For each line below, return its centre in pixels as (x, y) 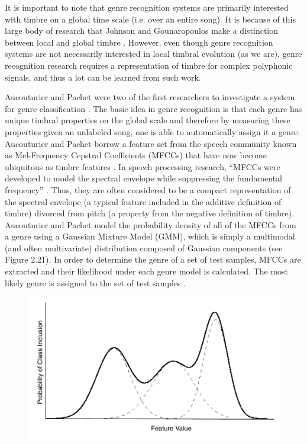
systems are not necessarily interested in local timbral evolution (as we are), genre (153, 54)
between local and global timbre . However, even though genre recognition (139, 42)
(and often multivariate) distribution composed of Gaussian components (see (144, 247)
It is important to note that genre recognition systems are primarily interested (147, 7)
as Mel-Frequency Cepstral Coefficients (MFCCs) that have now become (136, 155)
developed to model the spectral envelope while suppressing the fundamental (143, 178)
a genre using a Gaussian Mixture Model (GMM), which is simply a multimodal (150, 236)
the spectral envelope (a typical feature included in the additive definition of (143, 201)
